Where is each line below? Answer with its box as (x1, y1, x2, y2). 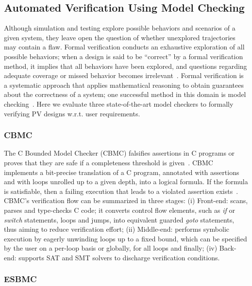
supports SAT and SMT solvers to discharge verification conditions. (18, 252, 220, 262)
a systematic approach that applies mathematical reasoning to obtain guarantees (4, 79, 244, 90)
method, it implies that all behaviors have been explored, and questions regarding (4, 61, 247, 71)
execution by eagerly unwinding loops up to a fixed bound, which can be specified (4, 233, 247, 243)
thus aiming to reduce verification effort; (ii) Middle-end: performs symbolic (4, 224, 230, 234)
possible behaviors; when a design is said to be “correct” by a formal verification (4, 51, 243, 61)
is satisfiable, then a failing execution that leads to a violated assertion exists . (4, 186, 238, 196)
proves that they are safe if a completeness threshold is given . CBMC (4, 157, 213, 167)
